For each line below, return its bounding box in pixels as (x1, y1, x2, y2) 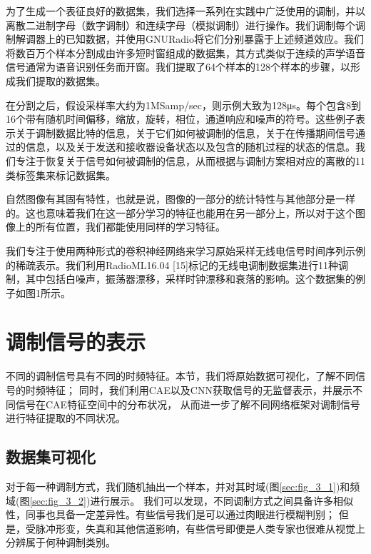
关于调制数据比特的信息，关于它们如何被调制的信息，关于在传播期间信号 (15, 125, 355, 140)
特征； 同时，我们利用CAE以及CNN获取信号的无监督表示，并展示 (45, 383, 352, 397)
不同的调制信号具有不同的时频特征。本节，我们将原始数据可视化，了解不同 (6, 368, 355, 383)
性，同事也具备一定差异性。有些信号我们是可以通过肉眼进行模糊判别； (6, 507, 335, 522)
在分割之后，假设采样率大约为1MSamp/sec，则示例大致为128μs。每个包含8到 (6, 97, 362, 112)
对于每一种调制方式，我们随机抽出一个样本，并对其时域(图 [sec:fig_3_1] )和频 (6, 478, 360, 493)
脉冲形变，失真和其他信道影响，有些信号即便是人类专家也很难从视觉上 (35, 520, 365, 535)
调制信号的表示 (6, 327, 146, 356)
